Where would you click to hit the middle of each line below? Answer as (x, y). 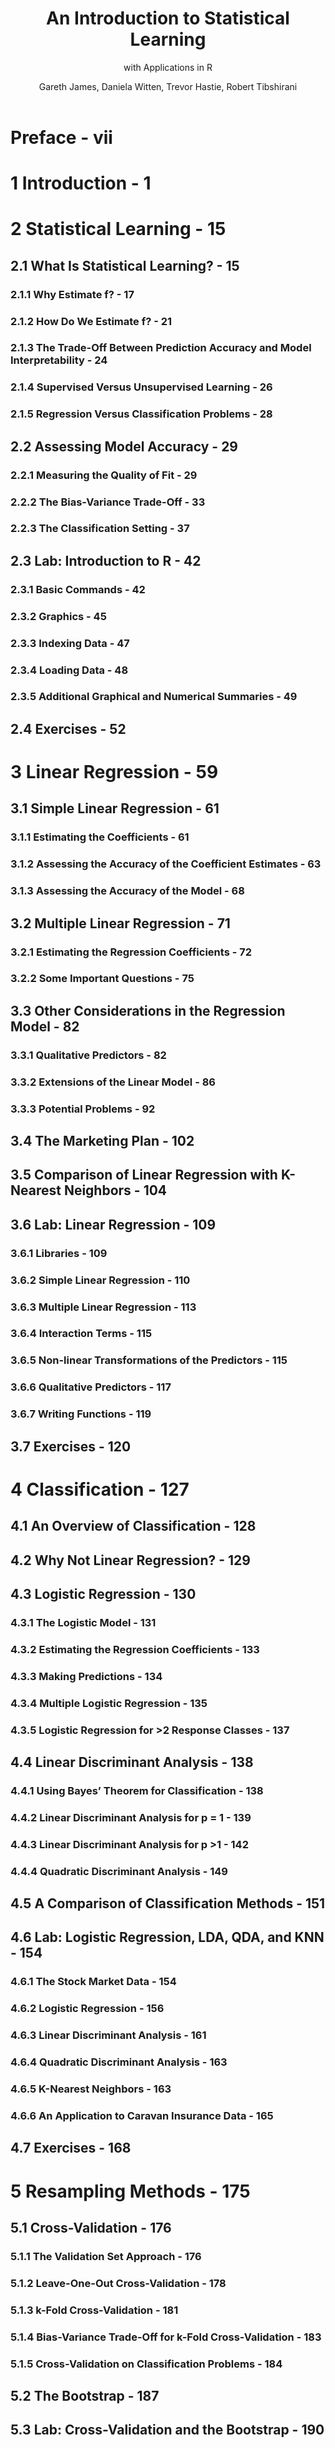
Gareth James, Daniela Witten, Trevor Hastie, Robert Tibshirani (168, 86)
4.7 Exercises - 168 (71, 2148)
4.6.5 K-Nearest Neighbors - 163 (91, 2089)
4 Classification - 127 (100, 1489)
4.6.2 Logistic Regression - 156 (87, 2009)
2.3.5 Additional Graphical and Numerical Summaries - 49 (154, 697)
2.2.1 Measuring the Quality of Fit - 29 (104, 475)
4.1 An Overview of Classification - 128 (133, 1526)
